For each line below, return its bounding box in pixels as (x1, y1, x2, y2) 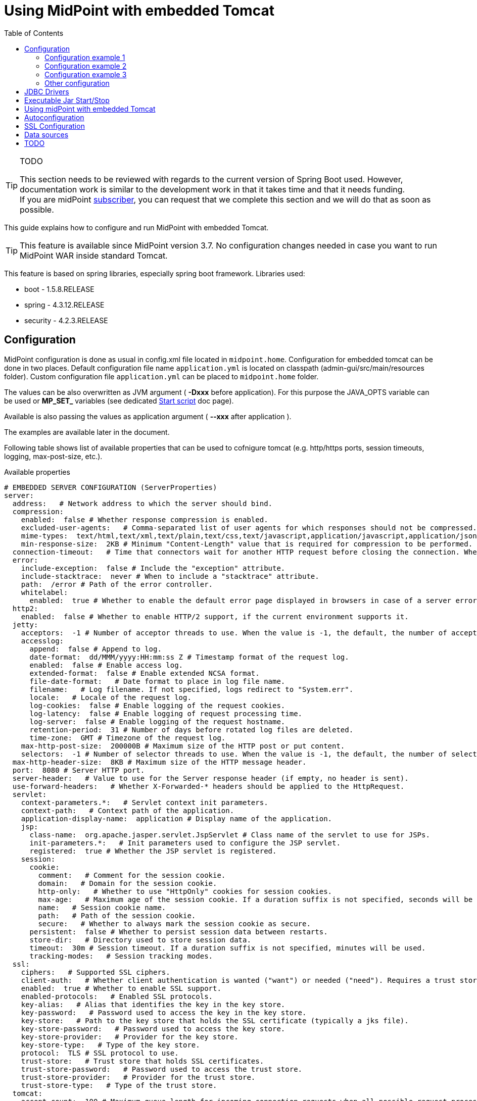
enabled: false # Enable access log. (29, 661, 183, 669)
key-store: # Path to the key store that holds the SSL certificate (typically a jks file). (21, 1016, 409, 1025)
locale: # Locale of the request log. (29, 693, 192, 702)
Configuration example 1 (44, 53, 125, 62)
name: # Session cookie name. (38, 903, 166, 912)
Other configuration (44, 78, 110, 87)
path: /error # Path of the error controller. (21, 580, 213, 588)
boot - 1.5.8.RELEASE (24, 284, 94, 293)
